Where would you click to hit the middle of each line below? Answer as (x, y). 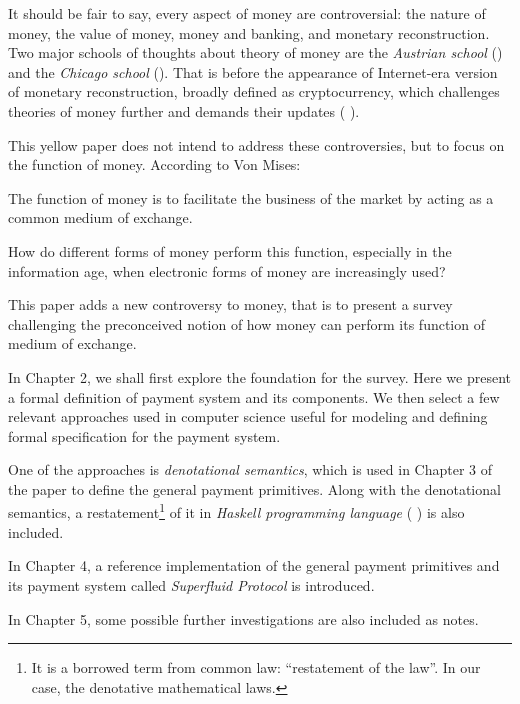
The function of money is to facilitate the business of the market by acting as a (251, 197)
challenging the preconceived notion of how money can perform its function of (246, 323)
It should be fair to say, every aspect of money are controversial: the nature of (247, 13)
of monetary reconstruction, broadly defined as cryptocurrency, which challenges (254, 91)
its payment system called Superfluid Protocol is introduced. (191, 584)
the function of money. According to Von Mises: (154, 164)
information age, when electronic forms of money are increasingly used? (227, 270)
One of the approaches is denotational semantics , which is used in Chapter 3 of (250, 469)
